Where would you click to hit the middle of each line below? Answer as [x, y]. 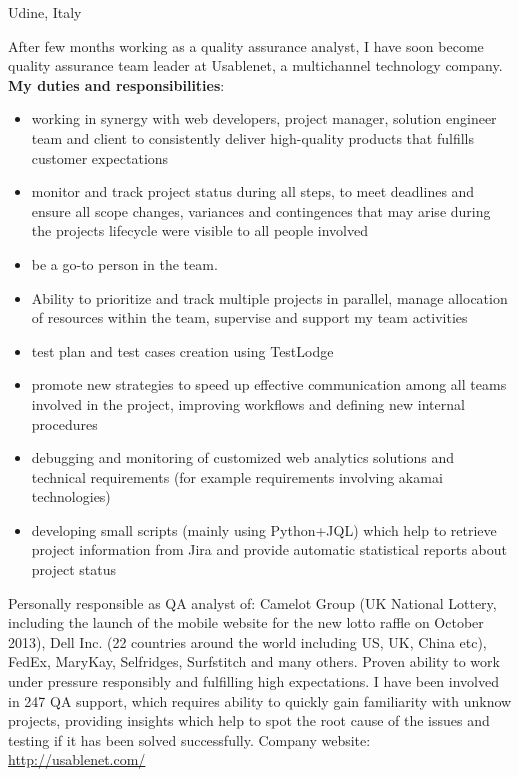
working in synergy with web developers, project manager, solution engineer [264, 118]
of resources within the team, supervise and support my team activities [249, 317]
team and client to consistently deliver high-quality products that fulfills [252, 137]
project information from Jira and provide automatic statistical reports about [269, 549]
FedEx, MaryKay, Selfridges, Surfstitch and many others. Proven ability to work [254, 661]
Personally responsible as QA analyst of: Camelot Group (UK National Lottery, [252, 602]
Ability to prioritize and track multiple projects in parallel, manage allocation [269, 297]
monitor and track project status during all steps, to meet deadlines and [253, 191]
